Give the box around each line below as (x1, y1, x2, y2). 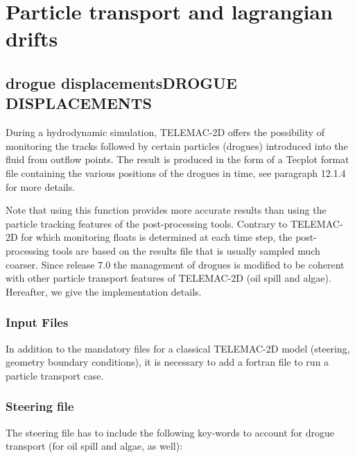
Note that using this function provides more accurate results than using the (6, 203, 327, 217)
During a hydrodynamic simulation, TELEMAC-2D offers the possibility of (6, 125, 324, 139)
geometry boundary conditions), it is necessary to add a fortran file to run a (6, 355, 329, 369)
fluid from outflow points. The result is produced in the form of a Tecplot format (6, 152, 349, 167)
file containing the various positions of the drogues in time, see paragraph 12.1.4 (6, 165, 346, 180)
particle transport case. (6, 368, 104, 382)
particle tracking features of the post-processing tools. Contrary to (6, 216, 288, 230)
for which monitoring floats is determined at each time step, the (21, 230, 293, 244)
